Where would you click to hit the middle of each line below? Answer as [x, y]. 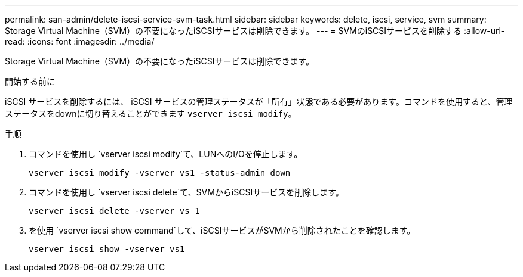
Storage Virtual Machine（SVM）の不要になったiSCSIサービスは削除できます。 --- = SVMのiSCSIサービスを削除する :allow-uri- [255, 31]
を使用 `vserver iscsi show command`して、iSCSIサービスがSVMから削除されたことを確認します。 [222, 230]
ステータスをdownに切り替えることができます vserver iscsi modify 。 [151, 113]
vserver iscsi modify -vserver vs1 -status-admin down [160, 173]
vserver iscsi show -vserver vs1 [107, 249]
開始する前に [30, 81]
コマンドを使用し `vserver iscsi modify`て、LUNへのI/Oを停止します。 [166, 154]
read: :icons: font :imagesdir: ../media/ [80, 41]
